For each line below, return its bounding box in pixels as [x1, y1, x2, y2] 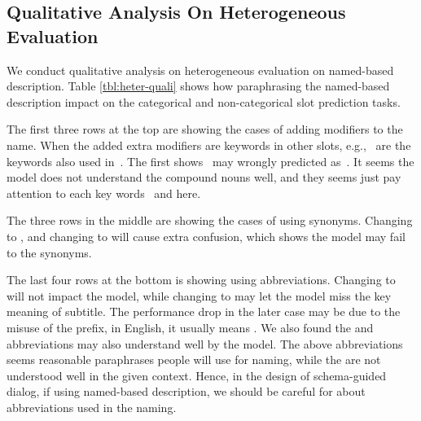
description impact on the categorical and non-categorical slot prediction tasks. [7, 93, 401, 110]
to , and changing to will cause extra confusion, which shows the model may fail [7, 227, 406, 244]
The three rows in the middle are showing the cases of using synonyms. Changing [7, 212, 413, 229]
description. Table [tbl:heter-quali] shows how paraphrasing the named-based [7, 77, 390, 94]
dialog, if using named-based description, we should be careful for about [7, 383, 366, 400]
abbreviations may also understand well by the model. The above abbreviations [7, 335, 403, 352]
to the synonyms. [7, 243, 92, 261]
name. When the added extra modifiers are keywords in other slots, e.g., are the [7, 136, 411, 153]
